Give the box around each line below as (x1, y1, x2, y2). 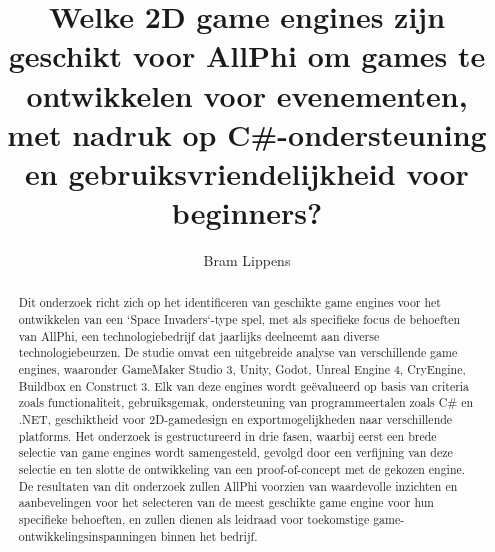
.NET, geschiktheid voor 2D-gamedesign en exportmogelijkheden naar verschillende (18, 411, 453, 428)
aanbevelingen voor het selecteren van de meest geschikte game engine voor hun (18, 494, 434, 511)
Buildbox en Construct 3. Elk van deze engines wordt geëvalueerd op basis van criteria (18, 377, 470, 394)
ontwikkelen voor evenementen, (26, 74, 468, 115)
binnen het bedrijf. (160, 527, 258, 544)
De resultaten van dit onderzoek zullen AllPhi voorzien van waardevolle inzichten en (18, 477, 458, 494)
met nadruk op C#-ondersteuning (7, 113, 487, 154)
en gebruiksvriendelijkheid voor (25, 152, 469, 193)
